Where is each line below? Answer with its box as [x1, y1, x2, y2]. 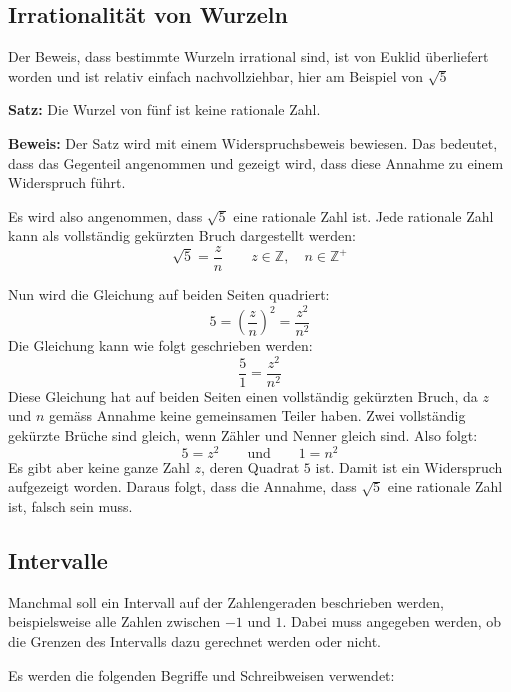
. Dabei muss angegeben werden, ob [282, 611, 502, 632]
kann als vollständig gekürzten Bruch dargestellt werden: [8, 225, 356, 246]
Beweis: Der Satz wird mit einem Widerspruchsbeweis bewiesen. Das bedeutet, [8, 132, 498, 153]
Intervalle [8, 544, 108, 575]
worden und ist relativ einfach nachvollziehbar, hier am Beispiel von [8, 65, 424, 86]
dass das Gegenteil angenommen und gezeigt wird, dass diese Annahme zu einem [8, 152, 504, 173]
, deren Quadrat [201, 456, 300, 477]
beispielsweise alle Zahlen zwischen [8, 611, 221, 632]
